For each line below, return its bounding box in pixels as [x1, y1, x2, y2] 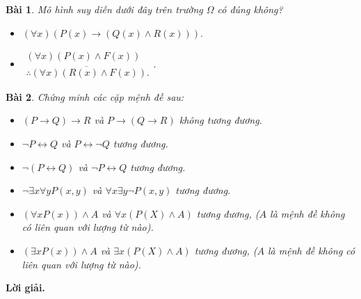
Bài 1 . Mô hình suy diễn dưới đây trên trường [6, 2, 203, 16]
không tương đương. [179, 113, 262, 127]
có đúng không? [217, 2, 283, 16]
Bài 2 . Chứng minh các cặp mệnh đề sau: [6, 89, 184, 104]
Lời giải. [6, 280, 45, 295]
